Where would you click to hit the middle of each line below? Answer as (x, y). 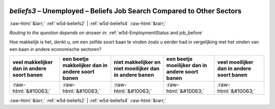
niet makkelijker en (137, 62)
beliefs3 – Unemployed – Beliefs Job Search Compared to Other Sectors (126, 11)
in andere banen (134, 75)
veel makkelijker (33, 62)
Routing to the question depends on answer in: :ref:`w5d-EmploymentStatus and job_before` (106, 33)
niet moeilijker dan (137, 69)
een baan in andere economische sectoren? (56, 49)
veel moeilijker (235, 62)
